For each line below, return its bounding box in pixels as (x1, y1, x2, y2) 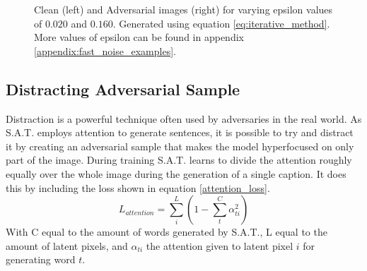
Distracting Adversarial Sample (6, 78, 240, 100)
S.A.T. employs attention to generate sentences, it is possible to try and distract (6, 125, 354, 140)
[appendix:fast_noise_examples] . (34, 43, 176, 58)
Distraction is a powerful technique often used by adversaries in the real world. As (6, 111, 362, 126)
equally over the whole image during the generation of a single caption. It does (6, 166, 346, 181)
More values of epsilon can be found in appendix (34, 30, 244, 44)
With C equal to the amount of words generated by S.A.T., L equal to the (6, 224, 327, 239)
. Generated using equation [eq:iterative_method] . (112, 16, 330, 30)
